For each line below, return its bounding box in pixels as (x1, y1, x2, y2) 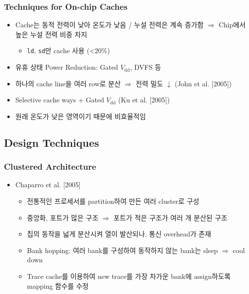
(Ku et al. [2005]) (118, 95, 170, 105)
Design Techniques (4, 135, 99, 150)
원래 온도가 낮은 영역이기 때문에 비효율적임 (15, 111, 146, 121)
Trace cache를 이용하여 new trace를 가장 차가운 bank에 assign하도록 (27, 271, 231, 281)
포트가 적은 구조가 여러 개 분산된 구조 (113, 212, 228, 222)
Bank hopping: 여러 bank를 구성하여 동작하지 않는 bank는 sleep (27, 245, 218, 255)
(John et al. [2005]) (175, 78, 232, 88)
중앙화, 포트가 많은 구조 (27, 212, 99, 222)
